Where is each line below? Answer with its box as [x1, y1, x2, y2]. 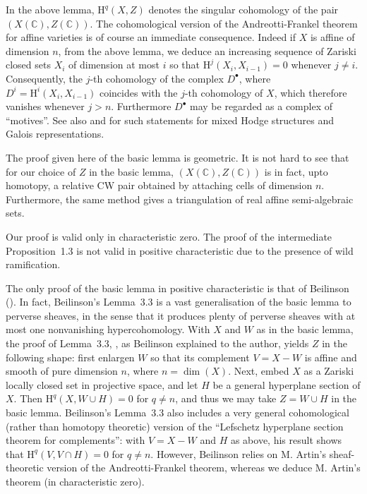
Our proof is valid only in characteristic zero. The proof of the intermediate [6, 229, 332, 243]
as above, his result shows [230, 433, 342, 447]
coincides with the [99, 85, 178, 100]
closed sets [6, 57, 51, 72]
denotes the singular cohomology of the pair [148, 2, 339, 16]
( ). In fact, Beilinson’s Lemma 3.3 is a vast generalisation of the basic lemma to [6, 294, 351, 309]
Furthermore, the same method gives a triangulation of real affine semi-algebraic [6, 191, 354, 206]
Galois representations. [6, 126, 104, 141]
